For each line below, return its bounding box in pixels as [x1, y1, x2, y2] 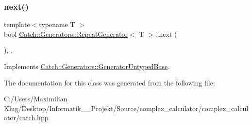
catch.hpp [19, 112, 49, 123]
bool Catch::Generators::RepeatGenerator [4, 28, 128, 39]
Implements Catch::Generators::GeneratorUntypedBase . [4, 61, 170, 71]
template [4, 19, 30, 29]
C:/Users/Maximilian [4, 94, 67, 104]
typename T [39, 19, 75, 29]
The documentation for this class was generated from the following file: [4, 77, 215, 87]
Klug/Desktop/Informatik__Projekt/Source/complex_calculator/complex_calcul [4, 103, 249, 113]
